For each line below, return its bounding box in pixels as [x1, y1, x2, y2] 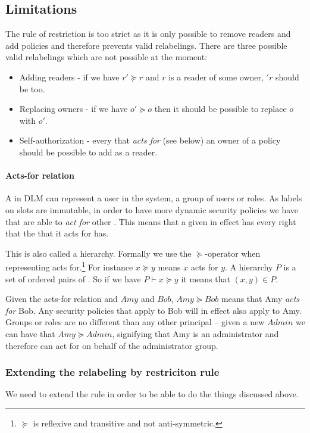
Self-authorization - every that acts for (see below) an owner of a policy [19, 134, 281, 147]
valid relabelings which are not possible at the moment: [5, 51, 208, 63]
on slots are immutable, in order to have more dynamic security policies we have [5, 203, 298, 216]
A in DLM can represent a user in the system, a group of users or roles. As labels [5, 192, 302, 204]
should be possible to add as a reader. [19, 145, 158, 158]
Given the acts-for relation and [5, 292, 118, 305]
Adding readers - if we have [19, 70, 120, 83]
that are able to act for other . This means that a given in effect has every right [5, 215, 296, 228]
